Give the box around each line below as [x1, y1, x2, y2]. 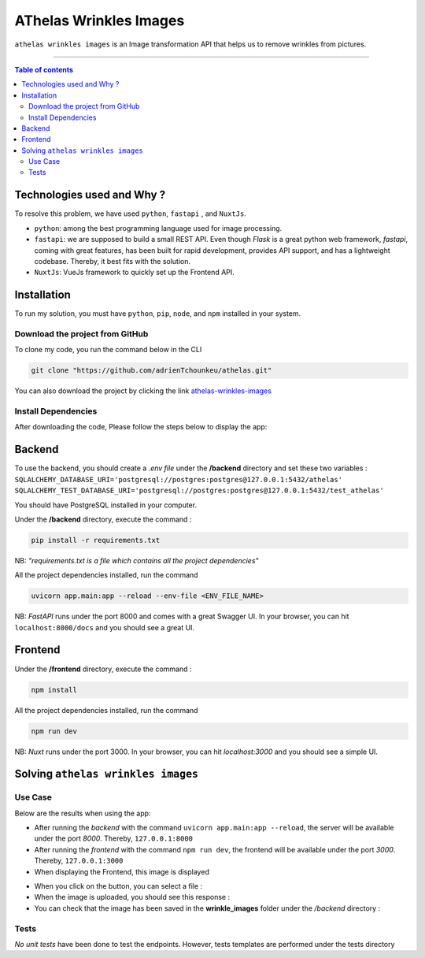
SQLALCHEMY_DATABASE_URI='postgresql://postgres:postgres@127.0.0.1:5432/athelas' [14, 475, 342, 484]
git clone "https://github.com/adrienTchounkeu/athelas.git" [31, 366, 272, 375]
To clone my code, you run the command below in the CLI [14, 345, 202, 355]
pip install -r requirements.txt [31, 536, 161, 544]
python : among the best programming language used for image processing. [34, 223, 283, 232]
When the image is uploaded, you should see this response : [34, 893, 231, 902]
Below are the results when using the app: [14, 808, 151, 818]
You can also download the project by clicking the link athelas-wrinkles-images [14, 386, 272, 395]
